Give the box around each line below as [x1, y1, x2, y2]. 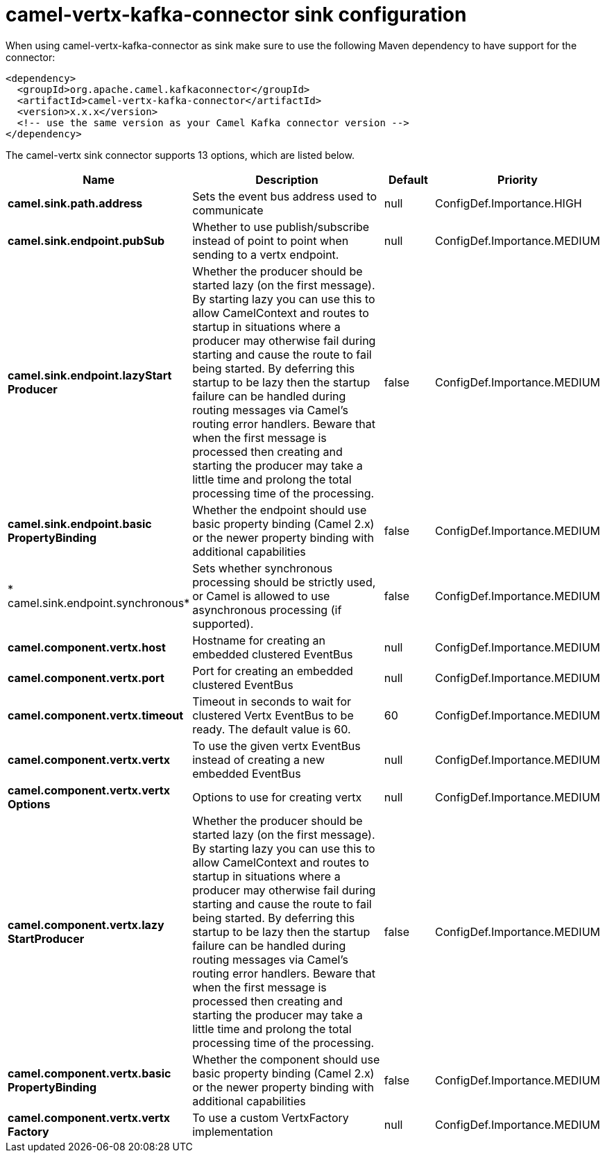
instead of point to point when [192, 233, 349, 248]
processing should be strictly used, [192, 574, 376, 589]
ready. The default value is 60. [192, 722, 351, 736]
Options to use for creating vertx [192, 790, 362, 804]
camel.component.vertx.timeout [8, 708, 184, 722]
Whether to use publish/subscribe [192, 219, 370, 234]
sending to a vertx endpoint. [192, 247, 339, 262]
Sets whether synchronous [192, 561, 333, 575]
